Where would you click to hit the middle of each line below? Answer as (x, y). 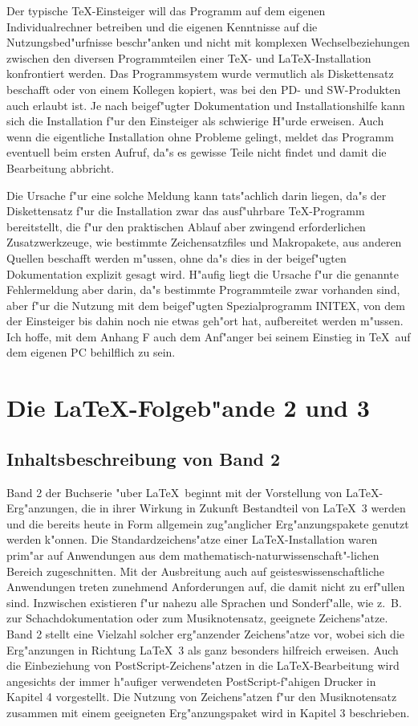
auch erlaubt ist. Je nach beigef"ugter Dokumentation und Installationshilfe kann (206, 105)
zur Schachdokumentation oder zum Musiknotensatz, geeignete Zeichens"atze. (197, 618)
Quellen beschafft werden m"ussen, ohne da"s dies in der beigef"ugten (177, 257)
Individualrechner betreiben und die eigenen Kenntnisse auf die (162, 26)
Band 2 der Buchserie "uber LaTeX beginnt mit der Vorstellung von (175, 492)
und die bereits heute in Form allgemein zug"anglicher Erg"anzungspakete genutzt (208, 523)
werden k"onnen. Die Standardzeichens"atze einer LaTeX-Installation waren (192, 539)
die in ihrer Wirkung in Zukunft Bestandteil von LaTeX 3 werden (243, 508)
